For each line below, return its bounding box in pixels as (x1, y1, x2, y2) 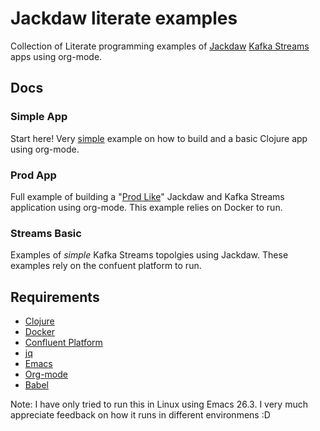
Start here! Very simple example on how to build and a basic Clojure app (10, 132, 308, 144)
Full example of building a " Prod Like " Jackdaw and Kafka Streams (10, 190, 285, 202)
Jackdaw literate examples (10, 7, 238, 30)
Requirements (10, 288, 100, 306)
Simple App (10, 110, 68, 124)
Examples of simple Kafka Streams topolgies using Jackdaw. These (10, 249, 289, 261)
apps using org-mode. (10, 50, 103, 62)
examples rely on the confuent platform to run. (10, 260, 202, 272)
